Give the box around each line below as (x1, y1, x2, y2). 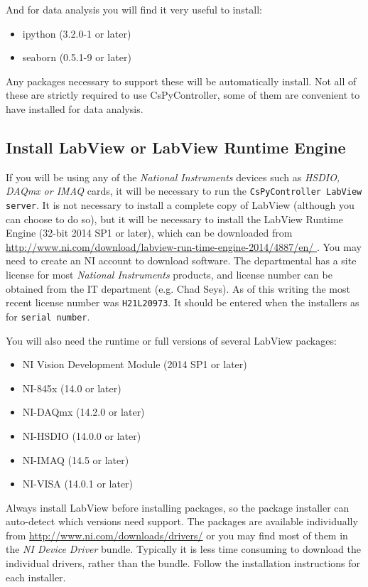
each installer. (6, 569, 66, 584)
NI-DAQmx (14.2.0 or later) (22, 404, 145, 419)
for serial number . (6, 308, 90, 323)
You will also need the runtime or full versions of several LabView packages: (6, 333, 337, 348)
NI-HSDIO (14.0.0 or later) (22, 428, 141, 443)
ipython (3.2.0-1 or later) (22, 26, 131, 41)
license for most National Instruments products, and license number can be (6, 267, 332, 282)
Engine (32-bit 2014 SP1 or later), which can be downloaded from (6, 225, 293, 240)
